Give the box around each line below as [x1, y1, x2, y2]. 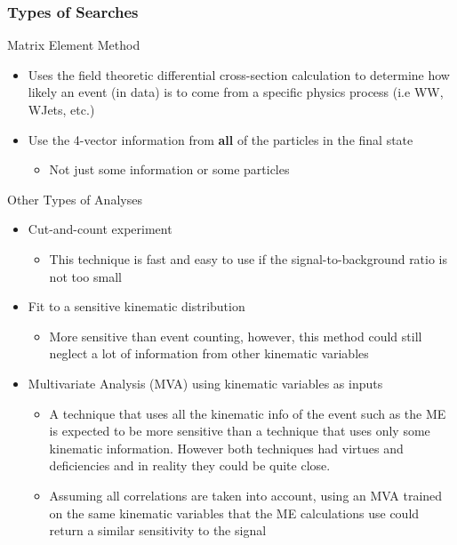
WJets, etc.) [28, 100, 95, 118]
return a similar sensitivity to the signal [49, 521, 267, 540]
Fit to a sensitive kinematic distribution [28, 297, 245, 316]
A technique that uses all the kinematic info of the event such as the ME [49, 404, 446, 422]
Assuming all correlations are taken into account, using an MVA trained [49, 485, 443, 504]
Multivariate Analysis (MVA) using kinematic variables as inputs [28, 373, 383, 392]
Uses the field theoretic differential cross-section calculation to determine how [28, 65, 450, 84]
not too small [49, 267, 122, 285]
